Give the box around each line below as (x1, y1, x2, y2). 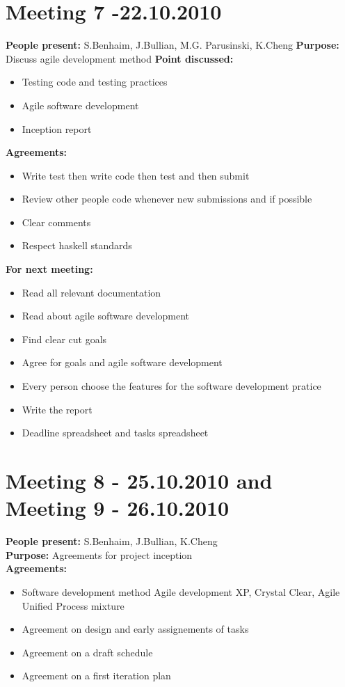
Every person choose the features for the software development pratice (22, 379, 321, 393)
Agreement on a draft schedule (22, 645, 153, 659)
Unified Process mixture (22, 598, 125, 613)
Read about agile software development (22, 308, 190, 323)
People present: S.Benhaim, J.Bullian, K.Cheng (6, 534, 218, 548)
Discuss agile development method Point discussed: (6, 51, 234, 65)
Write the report (22, 402, 93, 416)
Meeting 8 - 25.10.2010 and (6, 466, 273, 494)
